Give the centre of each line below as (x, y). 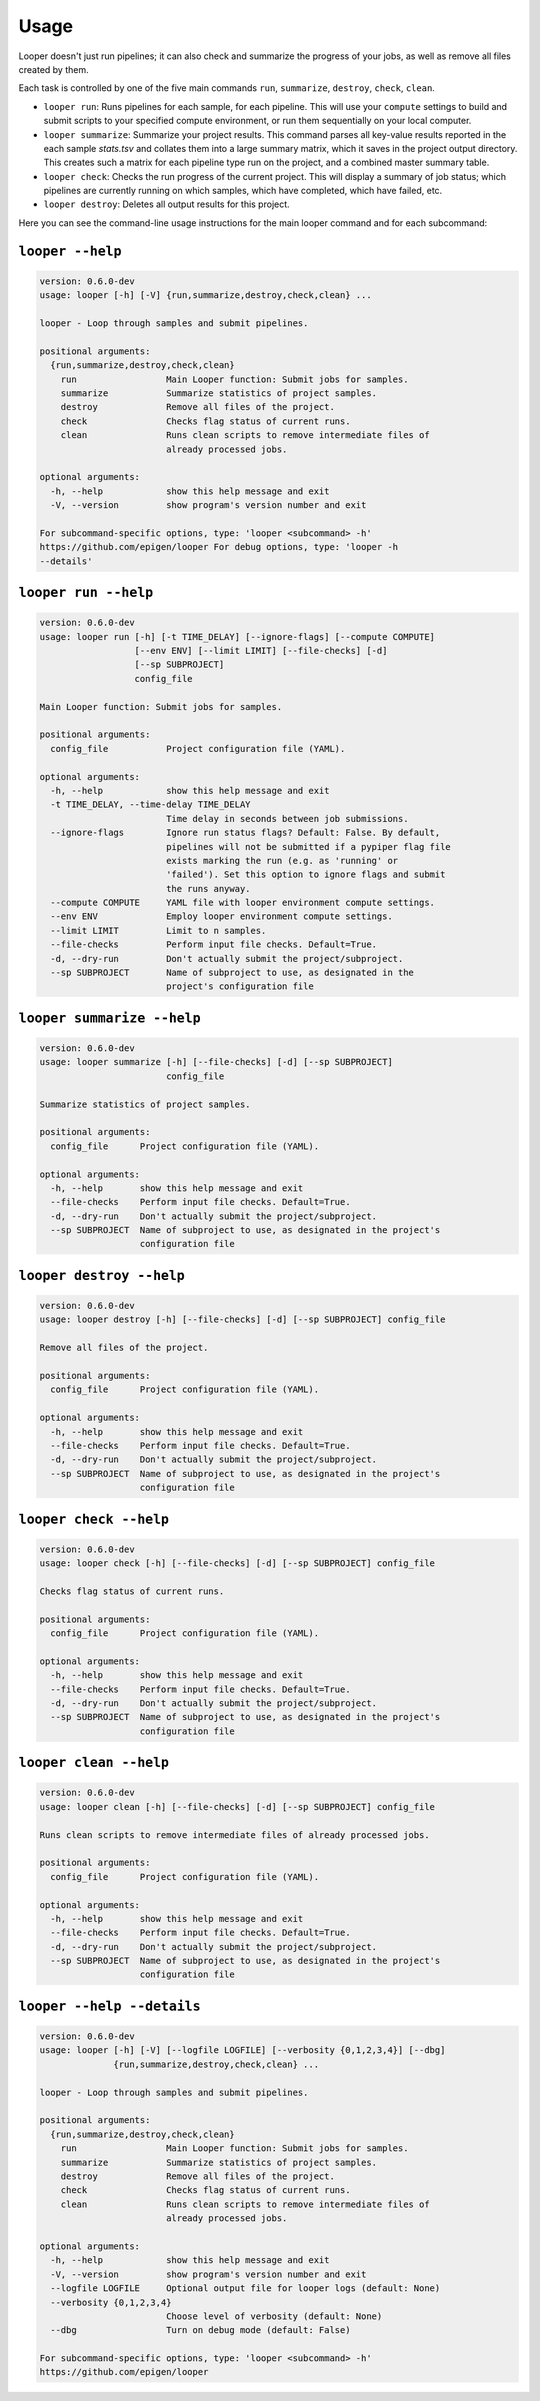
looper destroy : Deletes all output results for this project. (166, 204)
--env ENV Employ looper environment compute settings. (222, 916)
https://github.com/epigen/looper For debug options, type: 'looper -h (219, 547)
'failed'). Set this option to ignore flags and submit (305, 874)
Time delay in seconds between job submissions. (287, 818)
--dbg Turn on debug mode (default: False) (200, 2330)
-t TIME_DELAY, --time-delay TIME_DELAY (150, 804)
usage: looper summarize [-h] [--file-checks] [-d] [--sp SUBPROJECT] (216, 1062)
